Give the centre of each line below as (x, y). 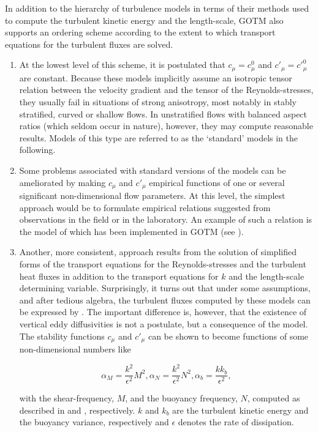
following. (37, 150)
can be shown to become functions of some (228, 336)
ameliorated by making (62, 182)
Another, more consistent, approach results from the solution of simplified (158, 252)
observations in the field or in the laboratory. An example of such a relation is (166, 219)
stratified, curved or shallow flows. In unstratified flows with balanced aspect (163, 114)
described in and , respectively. (77, 410)
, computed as (274, 398)
